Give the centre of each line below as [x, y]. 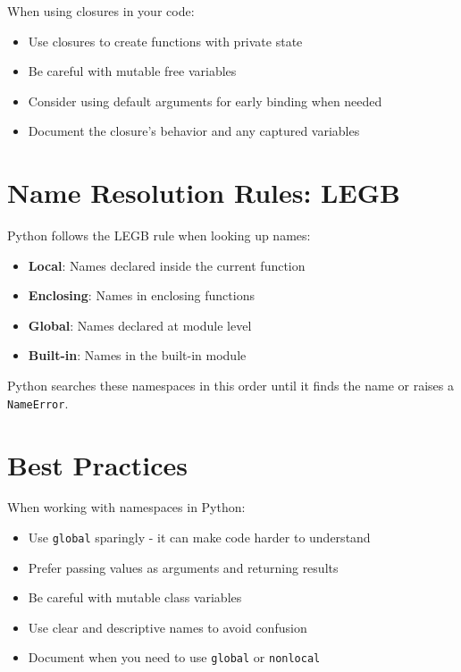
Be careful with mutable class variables [135, 597]
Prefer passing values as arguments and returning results [183, 567]
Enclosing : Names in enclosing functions [141, 295]
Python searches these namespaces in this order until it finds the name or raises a [230, 386]
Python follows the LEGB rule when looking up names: [159, 235]
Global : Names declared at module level [140, 325]
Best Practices [98, 464]
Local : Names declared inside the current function [167, 265]
